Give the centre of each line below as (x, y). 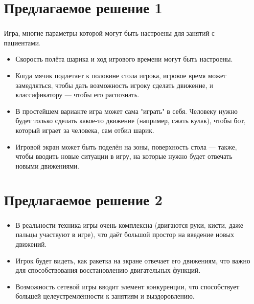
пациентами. (23, 42)
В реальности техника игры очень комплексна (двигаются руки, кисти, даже (129, 225)
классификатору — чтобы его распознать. (77, 95)
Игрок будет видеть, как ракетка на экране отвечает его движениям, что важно (133, 260)
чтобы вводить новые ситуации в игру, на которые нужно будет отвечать (124, 156)
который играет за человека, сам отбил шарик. (85, 130)
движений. (31, 244)
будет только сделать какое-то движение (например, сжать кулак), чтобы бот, (130, 120)
